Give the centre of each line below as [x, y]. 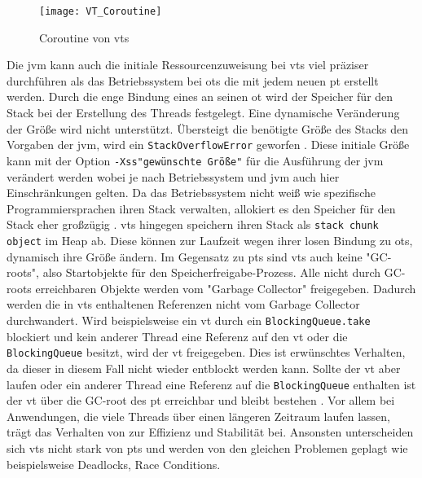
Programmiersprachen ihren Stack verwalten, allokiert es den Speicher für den [201, 208]
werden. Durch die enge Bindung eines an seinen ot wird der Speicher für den [200, 96]
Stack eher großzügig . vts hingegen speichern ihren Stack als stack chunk [193, 224]
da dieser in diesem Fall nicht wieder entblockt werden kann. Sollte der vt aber [204, 368]
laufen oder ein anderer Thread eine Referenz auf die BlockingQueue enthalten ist [211, 384]
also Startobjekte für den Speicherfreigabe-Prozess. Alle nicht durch [212, 272]
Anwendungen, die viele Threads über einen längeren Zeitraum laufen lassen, [198, 416]
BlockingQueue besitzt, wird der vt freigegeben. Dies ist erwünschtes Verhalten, [206, 352]
